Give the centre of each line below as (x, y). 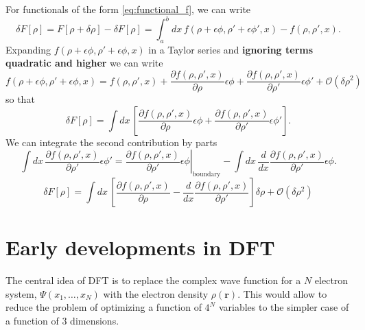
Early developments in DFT (140, 247)
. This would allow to (282, 293)
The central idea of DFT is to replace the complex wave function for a (153, 280)
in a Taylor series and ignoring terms (231, 49)
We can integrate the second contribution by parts (111, 142)
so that (20, 99)
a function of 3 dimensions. (62, 321)
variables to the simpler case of (284, 307)
